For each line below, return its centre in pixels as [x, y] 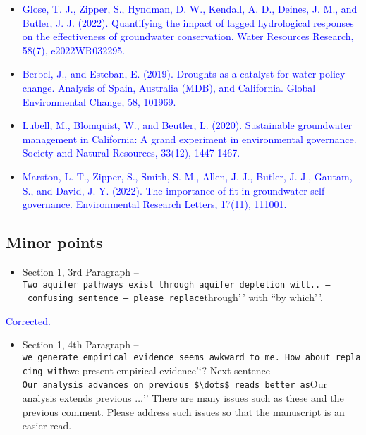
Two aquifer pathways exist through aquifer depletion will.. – [176, 284]
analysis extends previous [77, 397]
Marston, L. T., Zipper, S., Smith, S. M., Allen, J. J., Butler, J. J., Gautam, [187, 176]
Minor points [54, 242]
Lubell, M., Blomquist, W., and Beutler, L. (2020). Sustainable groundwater [187, 125]
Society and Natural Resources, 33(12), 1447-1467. [131, 153]
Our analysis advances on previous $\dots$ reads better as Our [175, 384]
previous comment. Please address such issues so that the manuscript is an [183, 411]
